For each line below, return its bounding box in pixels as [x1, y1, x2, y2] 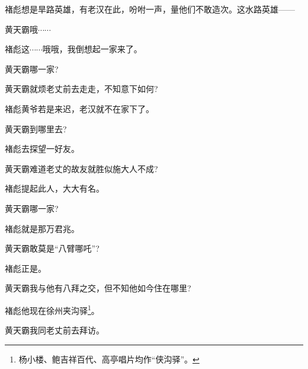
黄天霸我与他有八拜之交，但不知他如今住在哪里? [5, 282, 191, 294]
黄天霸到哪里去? [5, 122, 67, 135]
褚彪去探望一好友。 [5, 142, 79, 155]
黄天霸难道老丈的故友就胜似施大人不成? [5, 162, 158, 174]
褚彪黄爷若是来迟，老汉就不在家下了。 [5, 102, 154, 114]
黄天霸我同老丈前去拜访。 [5, 324, 104, 336]
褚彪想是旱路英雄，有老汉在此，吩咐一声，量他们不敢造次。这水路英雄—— [5, 3, 295, 15]
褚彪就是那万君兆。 [5, 222, 79, 234]
